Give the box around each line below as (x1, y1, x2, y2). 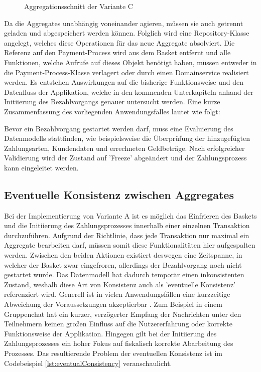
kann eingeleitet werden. (4, 162, 79, 172)
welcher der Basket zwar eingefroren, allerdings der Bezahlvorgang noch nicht (4, 259, 242, 270)
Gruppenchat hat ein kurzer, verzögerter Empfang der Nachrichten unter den (4, 308, 241, 319)
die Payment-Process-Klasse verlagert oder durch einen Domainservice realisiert (4, 67, 249, 77)
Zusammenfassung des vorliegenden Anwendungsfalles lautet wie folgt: (4, 106, 220, 116)
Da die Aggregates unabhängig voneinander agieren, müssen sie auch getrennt (4, 18, 243, 28)
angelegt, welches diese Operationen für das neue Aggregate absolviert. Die (4, 37, 235, 48)
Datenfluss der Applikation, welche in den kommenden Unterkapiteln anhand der (4, 86, 253, 97)
